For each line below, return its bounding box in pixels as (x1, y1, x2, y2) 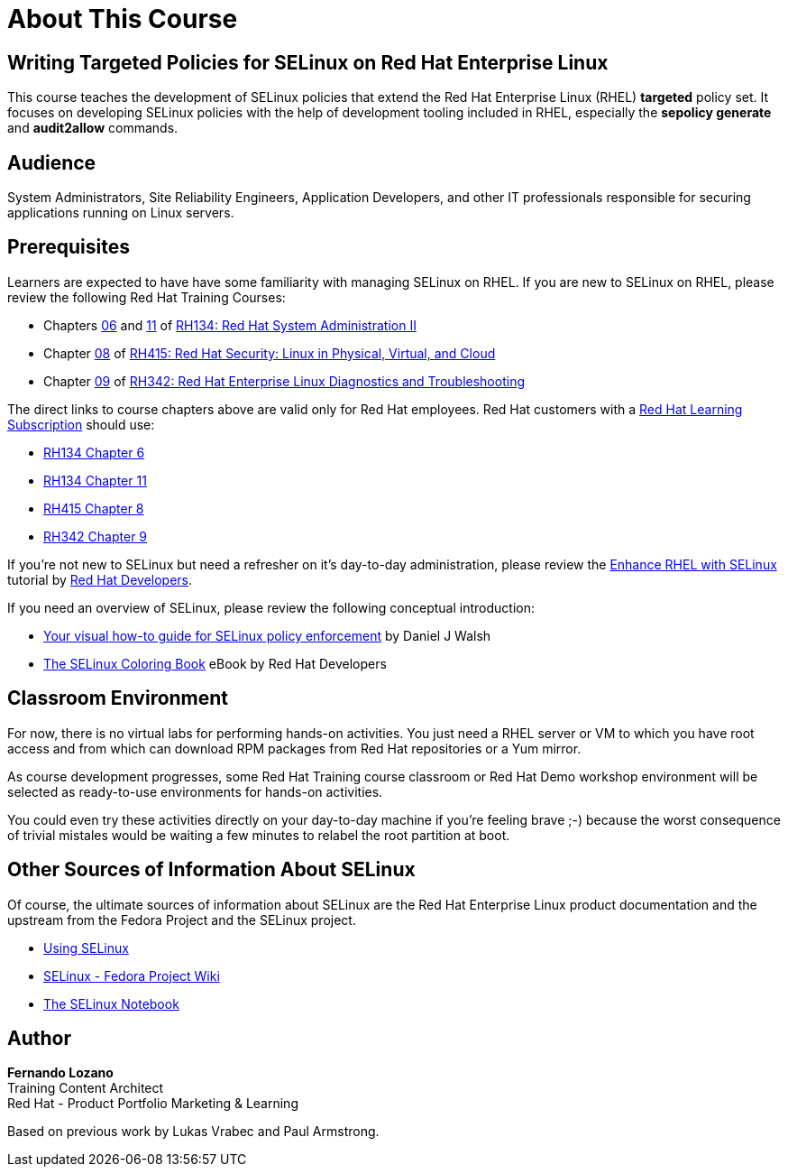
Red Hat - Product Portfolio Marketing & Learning (7, 1095, 298, 1112)
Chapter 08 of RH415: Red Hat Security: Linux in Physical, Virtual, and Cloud (43, 345, 496, 361)
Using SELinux (43, 939, 129, 956)
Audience (7, 151, 96, 174)
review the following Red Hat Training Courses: (7, 289, 286, 305)
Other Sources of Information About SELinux (7, 858, 416, 882)
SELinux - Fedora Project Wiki (43, 967, 220, 984)
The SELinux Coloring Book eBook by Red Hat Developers (43, 655, 387, 671)
